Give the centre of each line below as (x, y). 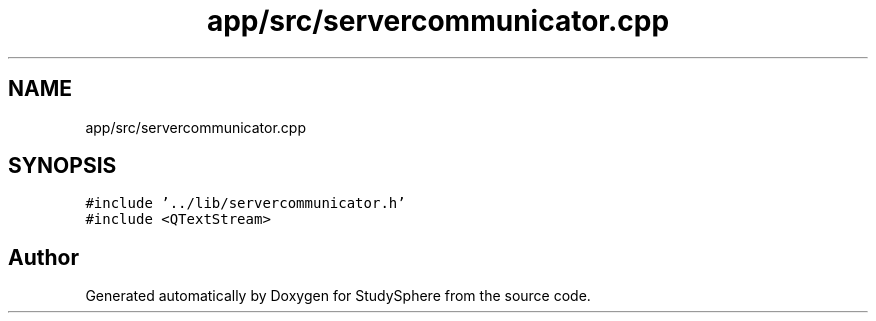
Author (43, 257)
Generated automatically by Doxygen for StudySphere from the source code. (338, 296)
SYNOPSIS (62, 166)
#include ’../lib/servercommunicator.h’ (245, 203)
